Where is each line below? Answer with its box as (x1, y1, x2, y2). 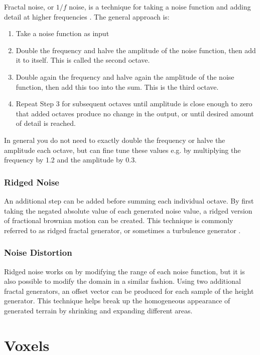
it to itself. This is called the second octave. (16, 55, 150, 65)
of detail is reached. (16, 118, 76, 128)
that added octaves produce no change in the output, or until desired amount (16, 108, 254, 118)
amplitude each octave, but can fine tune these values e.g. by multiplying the (4, 144, 241, 155)
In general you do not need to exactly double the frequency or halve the (4, 134, 225, 145)
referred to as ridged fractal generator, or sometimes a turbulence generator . (4, 225, 241, 235)
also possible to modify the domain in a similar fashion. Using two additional (4, 276, 241, 286)
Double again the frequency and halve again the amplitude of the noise (16, 71, 234, 82)
